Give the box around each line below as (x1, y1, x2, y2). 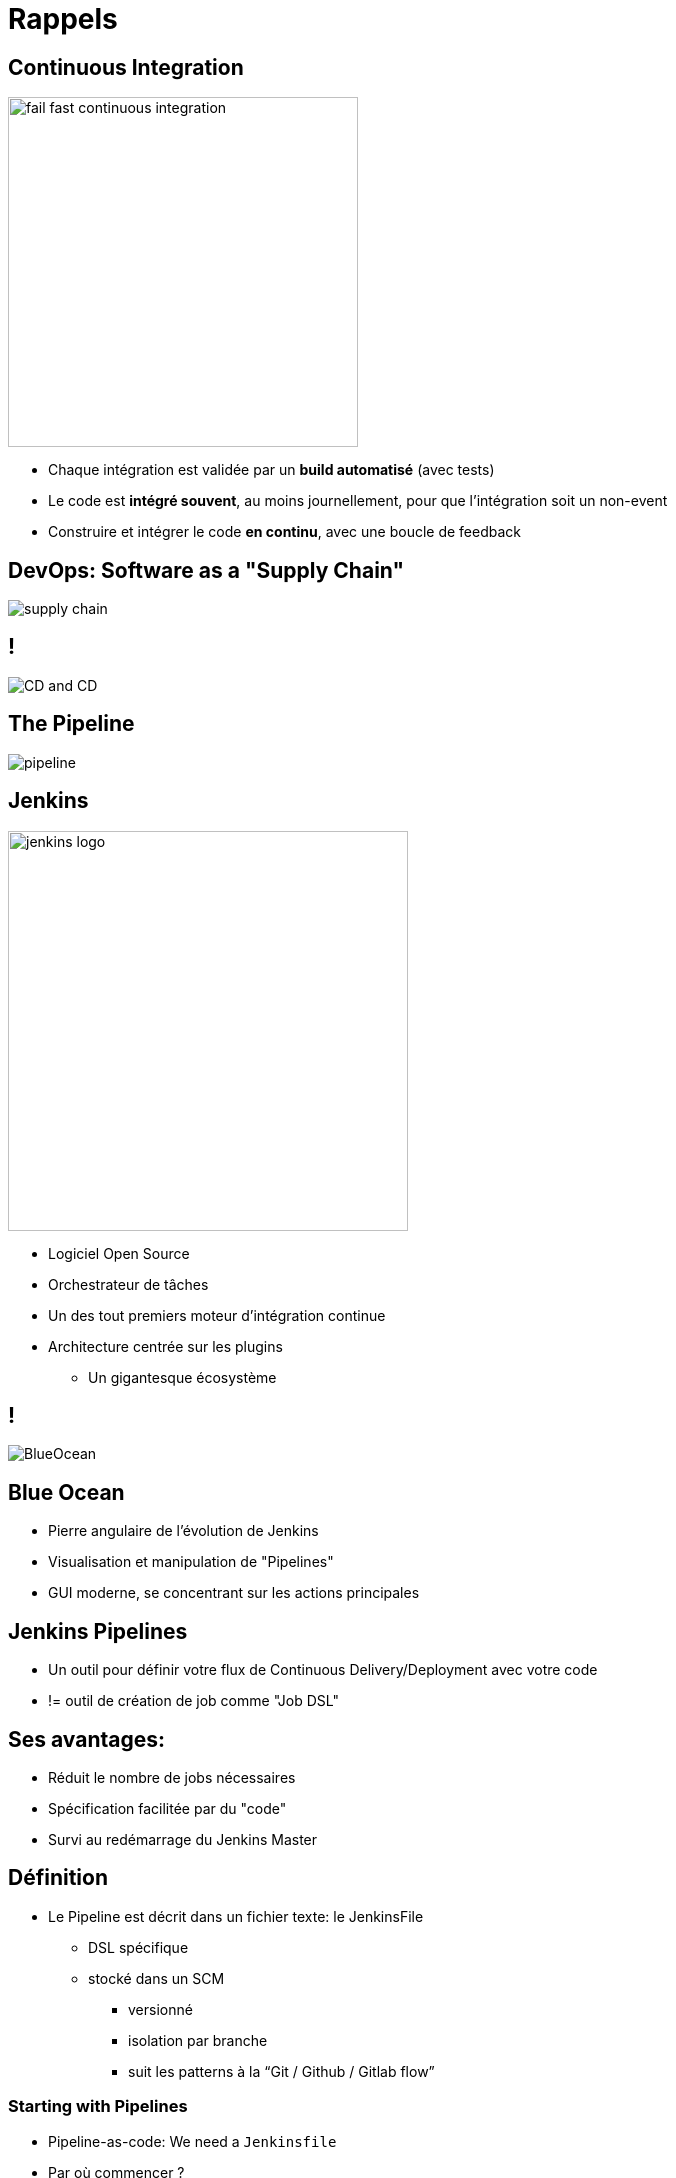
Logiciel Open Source (48, 1244, 190, 1262)
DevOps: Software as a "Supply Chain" (8, 557, 405, 583)
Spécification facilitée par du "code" (48, 1799, 287, 1817)
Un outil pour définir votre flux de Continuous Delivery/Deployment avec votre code (48, 1661, 598, 1679)
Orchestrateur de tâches (48, 1275, 209, 1293)
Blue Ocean (8, 1479, 125, 1505)
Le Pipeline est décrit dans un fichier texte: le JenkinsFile (48, 1907, 424, 1925)
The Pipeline (8, 711, 135, 737)
